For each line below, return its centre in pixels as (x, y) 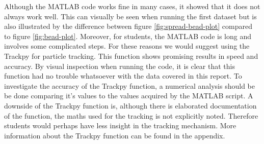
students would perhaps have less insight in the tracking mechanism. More (120, 125)
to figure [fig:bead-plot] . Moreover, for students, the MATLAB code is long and (128, 36)
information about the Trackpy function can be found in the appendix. (115, 135)
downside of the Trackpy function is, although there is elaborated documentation (130, 105)
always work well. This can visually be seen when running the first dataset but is (130, 16)
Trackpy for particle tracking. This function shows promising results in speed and (131, 56)
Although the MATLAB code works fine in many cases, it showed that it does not (132, 6)
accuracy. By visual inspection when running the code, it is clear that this (120, 66)
